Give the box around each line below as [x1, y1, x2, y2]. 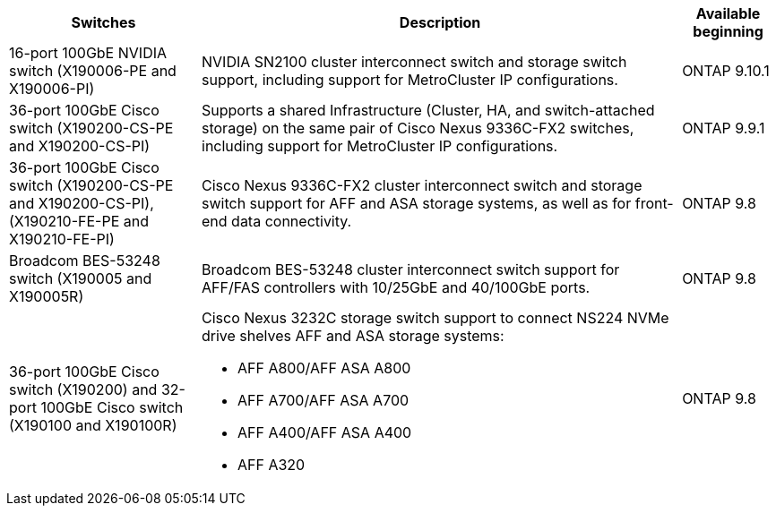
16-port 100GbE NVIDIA [9, 44, 168, 62]
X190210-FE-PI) [9, 230, 115, 248]
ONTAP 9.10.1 [682, 62, 770, 80]
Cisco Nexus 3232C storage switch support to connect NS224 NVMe [202, 309, 669, 327]
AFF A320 [237, 456, 306, 474]
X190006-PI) [9, 80, 95, 98]
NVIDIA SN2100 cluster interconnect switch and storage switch [202, 53, 627, 71]
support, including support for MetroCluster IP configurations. [202, 71, 618, 89]
